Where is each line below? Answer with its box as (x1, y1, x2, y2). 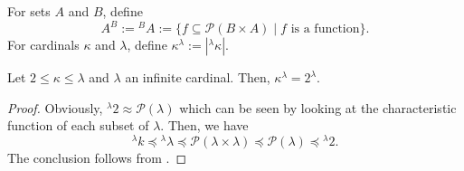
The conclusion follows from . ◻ (7, 147, 187, 166)
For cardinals (7, 35, 80, 54)
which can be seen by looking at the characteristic (179, 98, 457, 117)
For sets (7, 2, 51, 20)
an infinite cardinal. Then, (125, 68, 270, 87)
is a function (290, 23, 360, 36)
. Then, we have (160, 116, 249, 135)
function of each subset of (7, 116, 149, 135)
